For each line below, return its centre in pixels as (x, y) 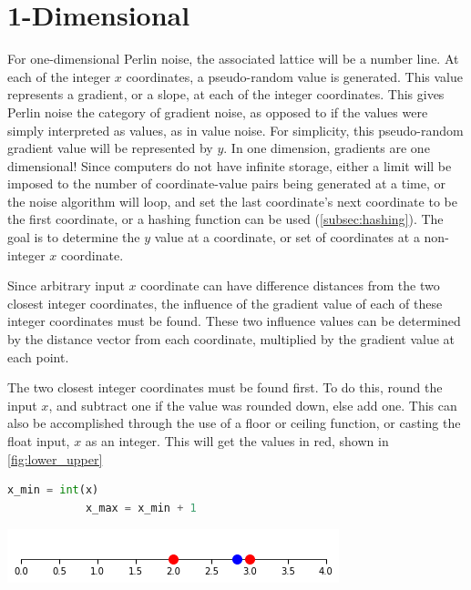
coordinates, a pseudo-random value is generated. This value (295, 76)
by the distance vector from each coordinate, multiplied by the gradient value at (231, 339)
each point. (38, 356)
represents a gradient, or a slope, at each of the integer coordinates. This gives (226, 94)
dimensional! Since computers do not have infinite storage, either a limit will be (230, 165)
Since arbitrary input (66, 285)
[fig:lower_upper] (55, 458)
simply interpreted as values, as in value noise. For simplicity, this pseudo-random (235, 130)
